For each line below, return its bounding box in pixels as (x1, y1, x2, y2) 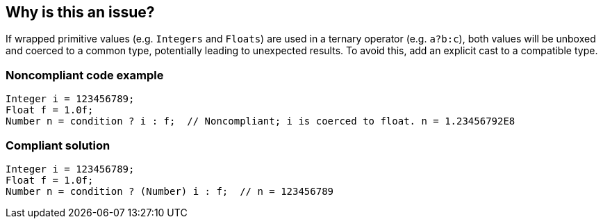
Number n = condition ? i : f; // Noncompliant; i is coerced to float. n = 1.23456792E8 (6, 115, 515, 127)
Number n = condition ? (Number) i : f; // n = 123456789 (6, 185, 334, 197)
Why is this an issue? (6, 3, 155, 21)
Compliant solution (6, 138, 110, 152)
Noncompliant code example (6, 67, 164, 82)
